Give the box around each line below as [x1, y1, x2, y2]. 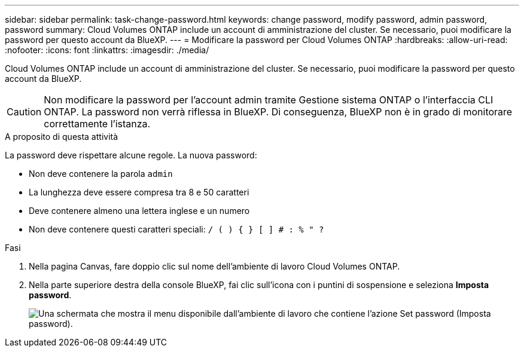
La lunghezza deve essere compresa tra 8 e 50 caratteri [29, 187, 249, 197]
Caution [7, 106, 42, 118]
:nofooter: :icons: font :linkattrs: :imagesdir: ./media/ [5, 45, 209, 55]
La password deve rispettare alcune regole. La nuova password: [5, 150, 257, 160]
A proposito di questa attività [5, 131, 118, 142]
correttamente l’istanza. [44, 118, 151, 130]
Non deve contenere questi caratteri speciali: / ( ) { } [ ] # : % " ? [29, 224, 324, 234]
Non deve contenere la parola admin [29, 169, 173, 179]
